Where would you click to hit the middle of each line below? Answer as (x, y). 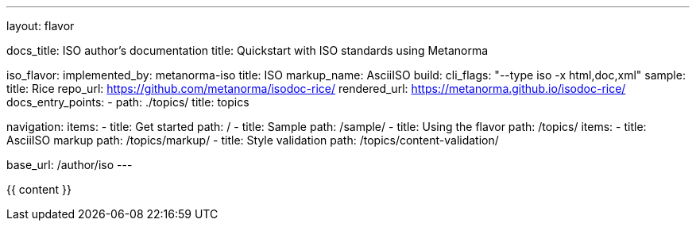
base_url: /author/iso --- (70, 165)
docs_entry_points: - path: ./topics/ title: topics (128, 102)
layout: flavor (41, 26)
